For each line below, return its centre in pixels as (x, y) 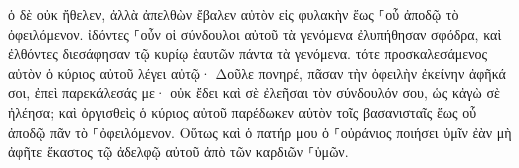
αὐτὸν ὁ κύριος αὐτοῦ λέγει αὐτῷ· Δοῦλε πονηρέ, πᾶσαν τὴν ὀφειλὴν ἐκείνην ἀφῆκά (257, 72)
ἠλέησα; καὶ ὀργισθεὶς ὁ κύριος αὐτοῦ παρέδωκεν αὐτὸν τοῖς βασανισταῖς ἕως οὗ (242, 111)
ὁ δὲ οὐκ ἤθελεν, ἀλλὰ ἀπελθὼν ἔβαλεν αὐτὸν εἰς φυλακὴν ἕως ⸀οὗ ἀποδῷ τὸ (233, 14)
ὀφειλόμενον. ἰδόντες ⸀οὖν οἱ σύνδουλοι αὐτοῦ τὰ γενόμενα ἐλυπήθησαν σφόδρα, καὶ (255, 33)
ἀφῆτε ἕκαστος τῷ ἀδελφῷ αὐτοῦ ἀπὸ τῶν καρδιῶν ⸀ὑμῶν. (178, 151)
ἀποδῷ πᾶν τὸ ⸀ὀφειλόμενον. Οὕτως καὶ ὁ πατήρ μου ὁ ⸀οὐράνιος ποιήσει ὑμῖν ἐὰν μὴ (260, 131)
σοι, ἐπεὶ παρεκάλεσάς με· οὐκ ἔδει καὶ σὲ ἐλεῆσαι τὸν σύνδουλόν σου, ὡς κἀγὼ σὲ (254, 92)
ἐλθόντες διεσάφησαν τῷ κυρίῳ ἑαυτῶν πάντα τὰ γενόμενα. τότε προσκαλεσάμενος (248, 53)
